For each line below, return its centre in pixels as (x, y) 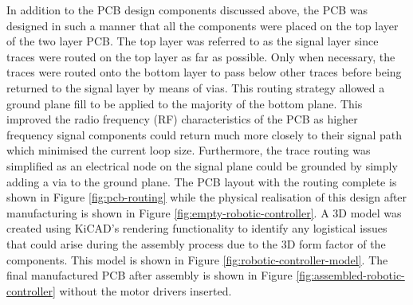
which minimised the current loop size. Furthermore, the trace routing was (189, 150)
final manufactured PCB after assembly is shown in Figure (149, 275)
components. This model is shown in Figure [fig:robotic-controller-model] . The (197, 259)
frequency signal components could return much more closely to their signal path (204, 134)
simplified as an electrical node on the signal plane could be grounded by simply (202, 165)
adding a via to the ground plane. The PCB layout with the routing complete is (202, 181)
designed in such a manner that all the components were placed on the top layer (203, 25)
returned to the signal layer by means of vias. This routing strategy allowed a (196, 87)
